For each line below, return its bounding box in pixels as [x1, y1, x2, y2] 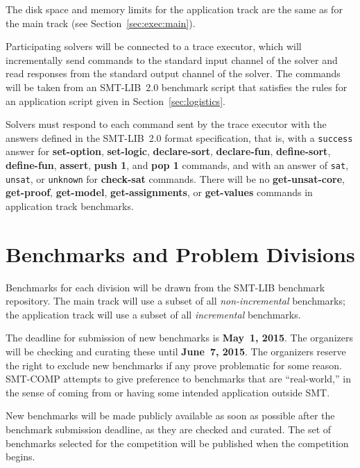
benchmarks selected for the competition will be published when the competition [6, 435, 349, 450]
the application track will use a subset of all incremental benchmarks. [6, 307, 301, 321]
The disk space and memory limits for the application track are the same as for [6, 2, 343, 16]
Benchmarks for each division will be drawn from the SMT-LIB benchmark [6, 280, 325, 294]
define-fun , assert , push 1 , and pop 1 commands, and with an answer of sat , [6, 158, 349, 172]
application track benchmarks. [6, 198, 134, 213]
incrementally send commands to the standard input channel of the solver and [6, 52, 338, 67]
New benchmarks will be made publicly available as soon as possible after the [6, 408, 335, 423]
